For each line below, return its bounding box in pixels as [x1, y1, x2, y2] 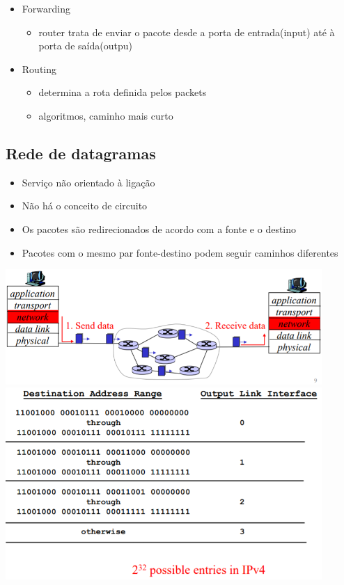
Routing [22, 61, 57, 76]
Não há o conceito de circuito [22, 198, 148, 213]
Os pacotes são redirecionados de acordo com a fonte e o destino [22, 221, 297, 236]
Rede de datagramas [6, 142, 156, 163]
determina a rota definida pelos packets [38, 85, 207, 99]
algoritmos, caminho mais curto [38, 108, 173, 122]
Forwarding [22, 1, 70, 15]
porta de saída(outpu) [38, 38, 132, 53]
